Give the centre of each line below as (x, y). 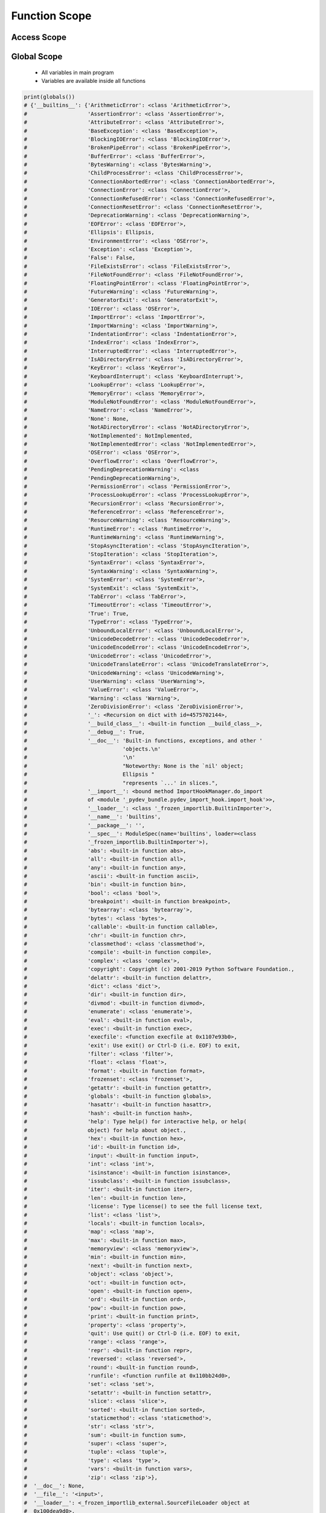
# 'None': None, (76, 418)
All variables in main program (78, 72)
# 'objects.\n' (92, 749)
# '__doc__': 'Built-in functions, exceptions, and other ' (143, 740)
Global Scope (37, 57)
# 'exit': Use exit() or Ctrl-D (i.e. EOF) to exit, (132, 1045)
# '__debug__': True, (84, 732)
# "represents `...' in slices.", (121, 783)
